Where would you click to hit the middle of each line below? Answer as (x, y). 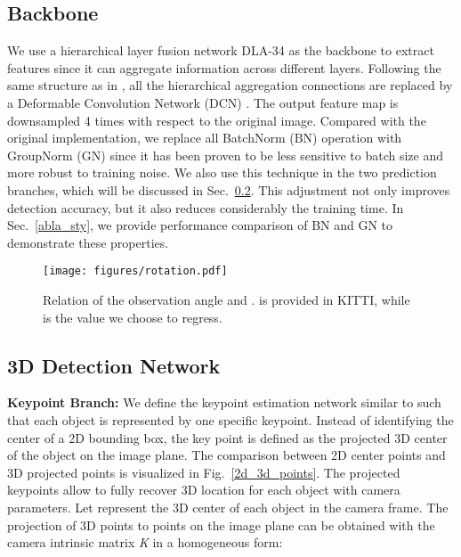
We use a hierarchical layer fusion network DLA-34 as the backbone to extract (221, 50)
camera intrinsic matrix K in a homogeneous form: (145, 542)
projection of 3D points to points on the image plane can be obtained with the (221, 524)
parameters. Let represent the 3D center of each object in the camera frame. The (228, 507)
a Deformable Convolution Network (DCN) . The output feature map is (203, 102)
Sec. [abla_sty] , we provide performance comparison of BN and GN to (200, 225)
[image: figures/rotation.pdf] (135, 271)
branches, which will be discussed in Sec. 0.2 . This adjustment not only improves (229, 189)
